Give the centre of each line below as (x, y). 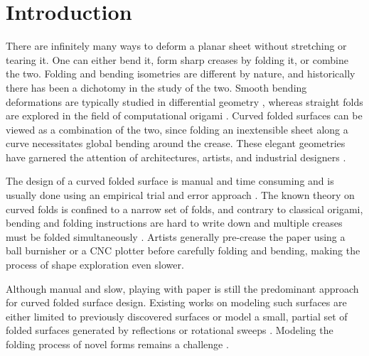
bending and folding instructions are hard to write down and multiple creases (174, 223)
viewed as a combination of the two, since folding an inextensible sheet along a (177, 129)
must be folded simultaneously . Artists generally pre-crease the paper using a (176, 236)
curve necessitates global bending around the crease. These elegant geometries (176, 143)
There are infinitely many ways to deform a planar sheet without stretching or (176, 46)
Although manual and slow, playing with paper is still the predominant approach (182, 288)
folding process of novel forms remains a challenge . (117, 344)
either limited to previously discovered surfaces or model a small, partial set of (177, 316)
